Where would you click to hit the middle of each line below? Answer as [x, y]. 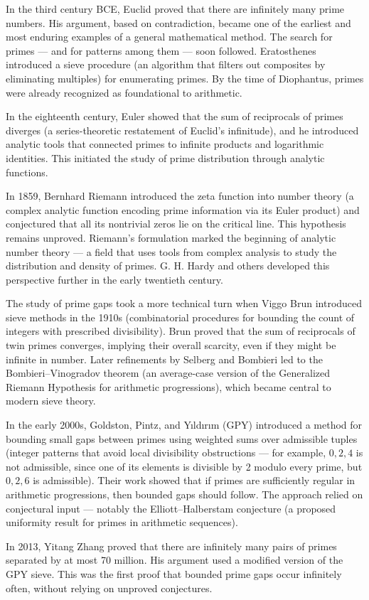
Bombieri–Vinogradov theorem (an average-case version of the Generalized [168, 373]
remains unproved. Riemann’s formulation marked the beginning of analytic [171, 237]
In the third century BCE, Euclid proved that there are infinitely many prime [175, 9]
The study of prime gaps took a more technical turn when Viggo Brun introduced [184, 303]
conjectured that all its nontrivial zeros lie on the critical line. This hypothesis [176, 224]
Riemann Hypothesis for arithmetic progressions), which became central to [169, 386]
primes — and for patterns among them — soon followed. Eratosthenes [161, 50]
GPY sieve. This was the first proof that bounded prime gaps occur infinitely [174, 573]
